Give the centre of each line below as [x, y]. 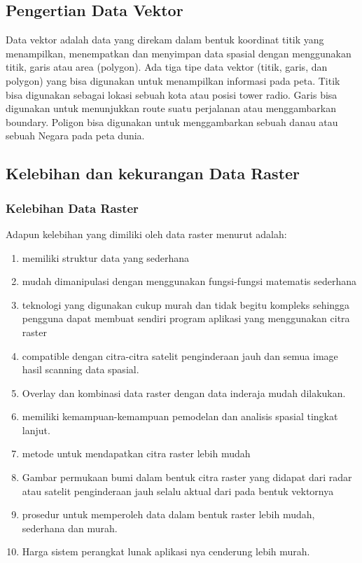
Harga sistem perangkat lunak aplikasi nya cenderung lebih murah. [166, 551]
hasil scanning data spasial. [81, 369]
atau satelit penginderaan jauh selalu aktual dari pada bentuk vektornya [178, 491]
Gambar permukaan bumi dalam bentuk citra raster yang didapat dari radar [187, 477]
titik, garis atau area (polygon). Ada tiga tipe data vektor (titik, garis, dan [167, 67]
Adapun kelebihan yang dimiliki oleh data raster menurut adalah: [146, 234]
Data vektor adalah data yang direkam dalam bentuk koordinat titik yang [165, 40]
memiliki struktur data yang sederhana [106, 257]
